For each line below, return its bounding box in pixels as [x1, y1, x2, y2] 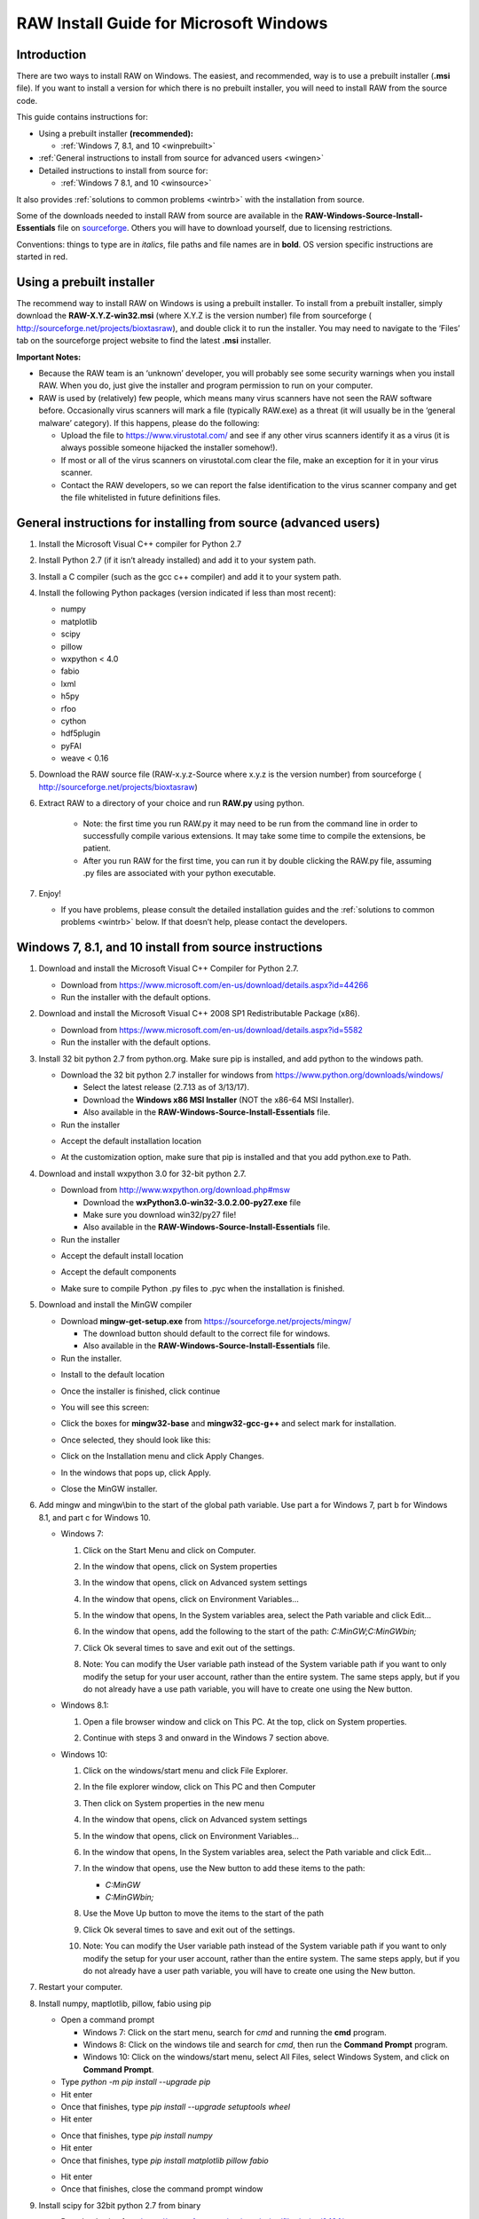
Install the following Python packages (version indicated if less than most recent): [38, 587, 336, 598]
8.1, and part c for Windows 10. [38, 1512, 151, 1522]
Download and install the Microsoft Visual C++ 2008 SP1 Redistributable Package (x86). [38, 1008, 360, 1019]
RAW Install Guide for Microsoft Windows [16, 13, 328, 33]
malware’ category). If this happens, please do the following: [38, 417, 261, 428]
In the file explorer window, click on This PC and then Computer [82, 1781, 317, 1792]
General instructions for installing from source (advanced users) [16, 515, 381, 530]
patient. [82, 843, 111, 854]
